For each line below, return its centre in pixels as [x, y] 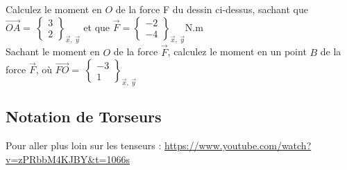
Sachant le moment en [53, 51]
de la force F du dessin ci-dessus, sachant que [212, 9]
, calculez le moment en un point [237, 51]
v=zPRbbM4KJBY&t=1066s [68, 159]
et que [97, 27]
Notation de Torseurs [84, 116]
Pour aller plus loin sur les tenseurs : [84, 145]
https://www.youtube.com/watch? [238, 145]
